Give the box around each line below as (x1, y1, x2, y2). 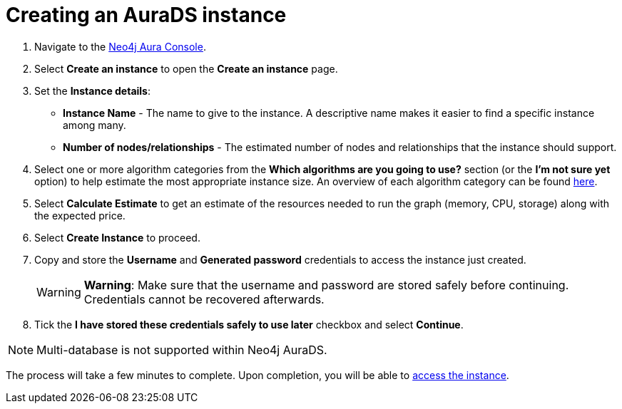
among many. (63, 118, 126, 131)
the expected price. (34, 209, 126, 222)
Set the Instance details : (34, 84, 151, 97)
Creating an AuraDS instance (6, 3, 287, 27)
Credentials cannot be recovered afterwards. (83, 291, 325, 306)
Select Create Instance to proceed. (34, 231, 200, 244)
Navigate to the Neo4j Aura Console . (34, 40, 206, 53)
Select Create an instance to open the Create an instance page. (34, 62, 338, 75)
